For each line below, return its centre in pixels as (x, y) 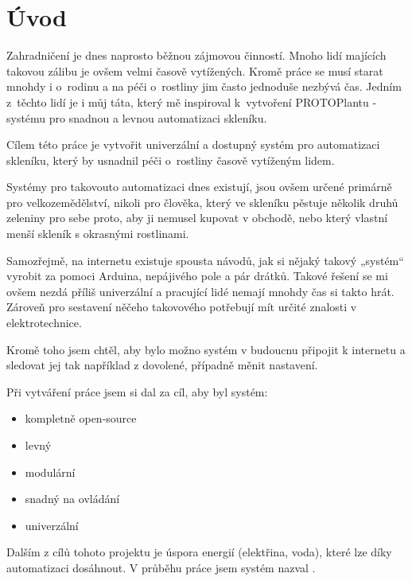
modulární (50, 472)
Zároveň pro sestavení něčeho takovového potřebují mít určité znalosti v (182, 307)
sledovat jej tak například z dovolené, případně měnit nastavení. (162, 365)
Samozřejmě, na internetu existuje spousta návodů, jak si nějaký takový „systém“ (205, 260)
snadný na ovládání (72, 499)
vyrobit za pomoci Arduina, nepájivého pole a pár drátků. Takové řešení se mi (197, 276)
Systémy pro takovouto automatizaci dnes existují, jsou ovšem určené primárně (199, 187)
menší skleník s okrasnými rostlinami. (98, 234)
